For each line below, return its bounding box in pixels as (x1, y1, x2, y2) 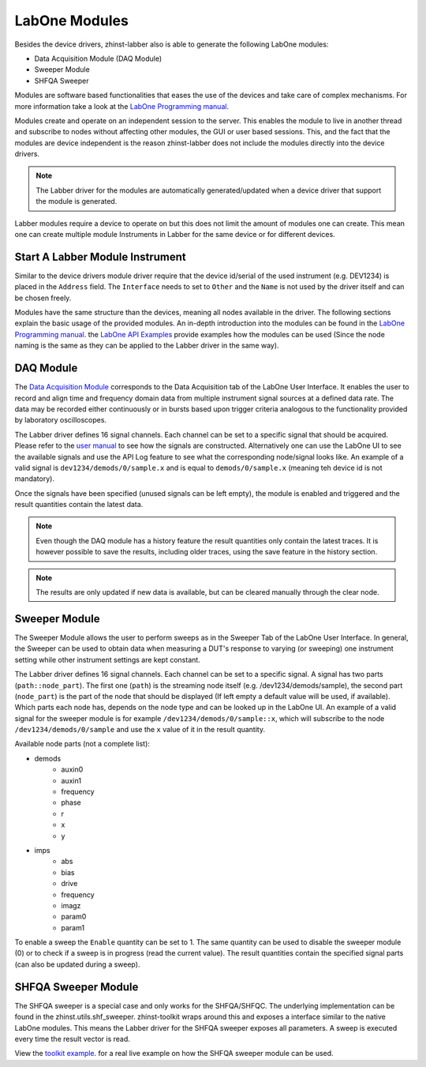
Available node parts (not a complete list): (14, 739, 150, 749)
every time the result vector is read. (14, 1034, 130, 1043)
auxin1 (61, 776, 82, 785)
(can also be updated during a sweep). (14, 960, 140, 969)
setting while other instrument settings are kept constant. (14, 655, 200, 664)
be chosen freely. (14, 293, 72, 302)
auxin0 (61, 765, 84, 774)
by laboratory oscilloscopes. (14, 415, 106, 425)
